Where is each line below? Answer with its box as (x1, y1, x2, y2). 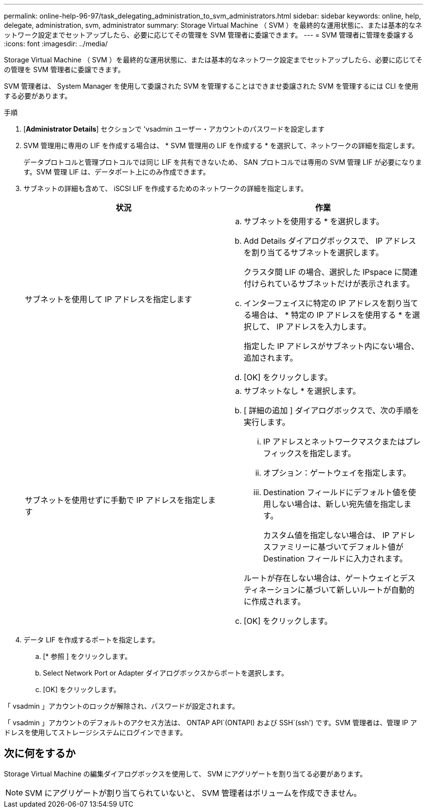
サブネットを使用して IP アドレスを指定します (25, 294, 193, 304)
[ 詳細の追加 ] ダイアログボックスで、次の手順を (244, 406, 420, 415)
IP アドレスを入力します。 (276, 322, 371, 331)
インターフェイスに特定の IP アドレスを (244, 298, 388, 308)
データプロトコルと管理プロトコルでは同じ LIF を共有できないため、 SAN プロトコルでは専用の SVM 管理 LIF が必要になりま (23, 158, 422, 166)
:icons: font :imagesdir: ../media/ (4, 39, 108, 48)
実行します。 (244, 417, 290, 427)
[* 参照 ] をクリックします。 (43, 652, 132, 660)
